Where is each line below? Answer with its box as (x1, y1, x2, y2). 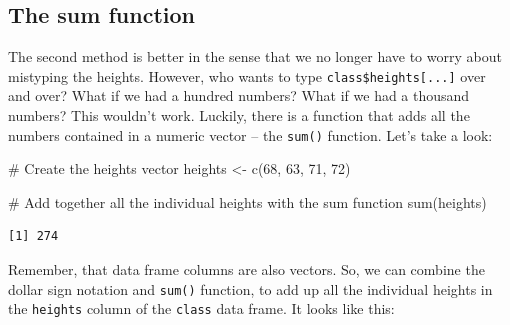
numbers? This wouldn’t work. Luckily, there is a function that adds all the (8, 105, 470, 126)
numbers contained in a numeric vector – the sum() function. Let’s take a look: (8, 124, 493, 145)
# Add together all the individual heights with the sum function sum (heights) (8, 191, 487, 212)
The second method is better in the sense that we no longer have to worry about (8, 46, 502, 67)
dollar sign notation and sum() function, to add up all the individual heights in (8, 278, 493, 299)
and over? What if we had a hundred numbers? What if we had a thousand (8, 85, 470, 106)
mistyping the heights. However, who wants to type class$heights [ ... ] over (8, 65, 486, 86)
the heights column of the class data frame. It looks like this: (8, 298, 395, 319)
